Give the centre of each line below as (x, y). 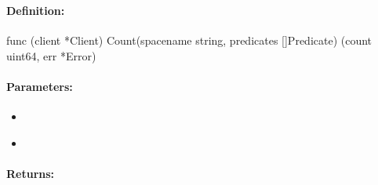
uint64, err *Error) (51, 55)
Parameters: (40, 86)
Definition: (36, 10)
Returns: (31, 173)
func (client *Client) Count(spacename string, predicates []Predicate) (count (189, 40)
